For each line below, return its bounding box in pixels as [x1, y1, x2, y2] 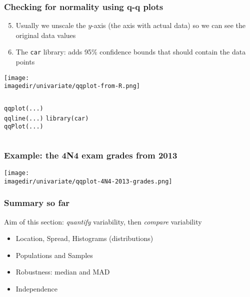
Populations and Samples [15, 249, 93, 260]
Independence [15, 283, 58, 294]
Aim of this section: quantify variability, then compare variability [4, 216, 202, 226]
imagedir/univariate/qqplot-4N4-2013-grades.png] [4, 177, 172, 185]
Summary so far [4, 196, 70, 209]
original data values [15, 29, 76, 40]
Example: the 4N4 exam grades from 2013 [4, 148, 177, 161]
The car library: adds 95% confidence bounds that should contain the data [15, 46, 246, 57]
